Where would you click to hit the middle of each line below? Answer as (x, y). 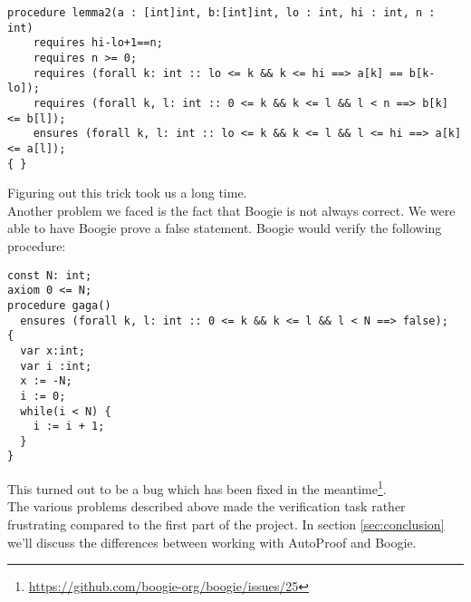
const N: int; (50, 275)
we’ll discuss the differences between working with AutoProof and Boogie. (212, 542)
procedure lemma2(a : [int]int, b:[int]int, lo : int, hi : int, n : (221, 13)
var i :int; (56, 366)
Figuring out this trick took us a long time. (127, 193)
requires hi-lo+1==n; (98, 43)
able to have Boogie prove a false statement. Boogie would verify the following (225, 228)
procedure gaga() (59, 305)
